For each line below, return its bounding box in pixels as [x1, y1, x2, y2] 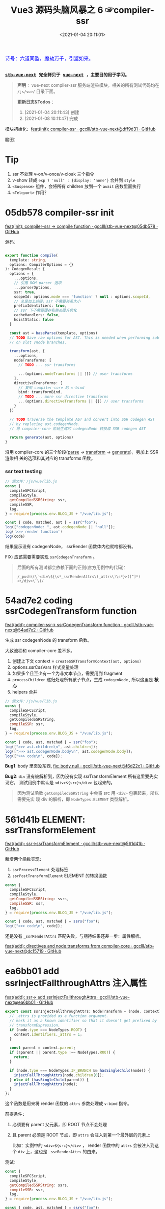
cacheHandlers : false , [14, 313, 60, 318]
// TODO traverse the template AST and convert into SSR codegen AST [9, 417, 155, 422]
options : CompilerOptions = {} [9, 262, 74, 267]
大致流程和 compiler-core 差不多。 [5, 647, 75, 654]
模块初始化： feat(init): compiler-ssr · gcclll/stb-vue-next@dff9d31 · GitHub [5, 126, 156, 132]
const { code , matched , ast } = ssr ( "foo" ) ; [5, 520, 98, 525]
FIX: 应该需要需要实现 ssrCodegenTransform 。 [5, 553, 97, 560]
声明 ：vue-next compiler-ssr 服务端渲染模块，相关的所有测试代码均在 [17, 82, 160, 88]
